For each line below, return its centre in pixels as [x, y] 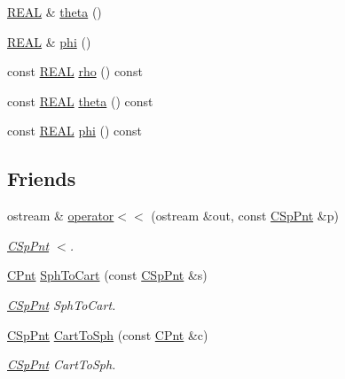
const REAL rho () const [75, 71]
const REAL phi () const [75, 131]
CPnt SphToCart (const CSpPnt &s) [107, 275]
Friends [42, 178]
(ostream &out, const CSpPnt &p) [245, 216]
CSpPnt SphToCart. [62, 304]
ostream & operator [61, 216]
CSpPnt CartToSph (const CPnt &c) [108, 334]
